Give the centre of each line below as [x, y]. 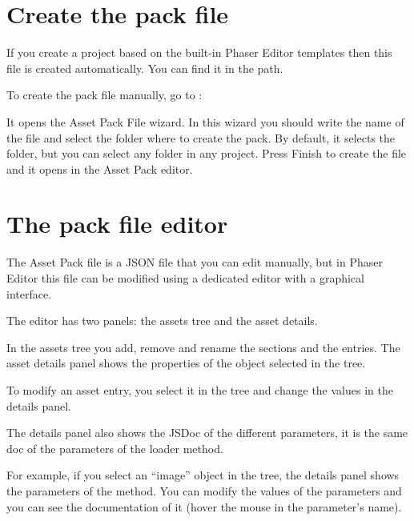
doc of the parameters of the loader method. [115, 448]
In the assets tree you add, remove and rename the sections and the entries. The [203, 347]
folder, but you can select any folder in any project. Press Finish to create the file [207, 153]
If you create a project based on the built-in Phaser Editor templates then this [199, 52]
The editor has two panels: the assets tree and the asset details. [162, 321]
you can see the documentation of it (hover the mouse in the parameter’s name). [204, 506]
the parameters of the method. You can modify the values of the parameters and [204, 490]
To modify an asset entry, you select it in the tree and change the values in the [200, 389]
